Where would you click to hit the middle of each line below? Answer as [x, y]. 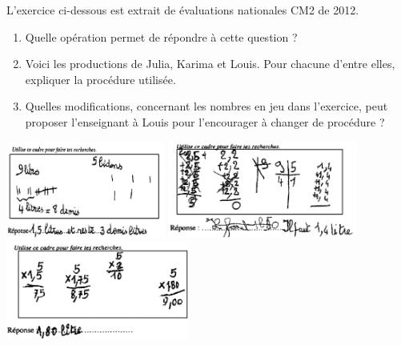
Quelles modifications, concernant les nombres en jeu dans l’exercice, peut [207, 106]
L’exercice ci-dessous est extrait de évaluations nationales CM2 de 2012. [183, 10]
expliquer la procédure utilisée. [100, 79]
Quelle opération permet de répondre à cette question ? [161, 36]
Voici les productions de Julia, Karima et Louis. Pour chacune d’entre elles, [210, 64]
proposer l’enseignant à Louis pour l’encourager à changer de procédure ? [205, 121]
